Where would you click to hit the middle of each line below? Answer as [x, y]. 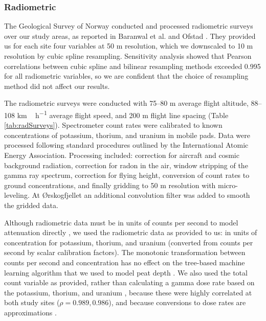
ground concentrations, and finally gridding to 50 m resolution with [110, 185]
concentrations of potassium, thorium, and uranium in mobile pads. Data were [127, 135]
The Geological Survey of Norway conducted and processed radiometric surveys [129, 26]
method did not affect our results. [57, 86]
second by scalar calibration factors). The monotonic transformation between [125, 252]
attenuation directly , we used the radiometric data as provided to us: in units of [131, 232]
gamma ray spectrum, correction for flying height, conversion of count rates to [127, 175]
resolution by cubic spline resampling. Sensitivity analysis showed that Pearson [128, 56]
